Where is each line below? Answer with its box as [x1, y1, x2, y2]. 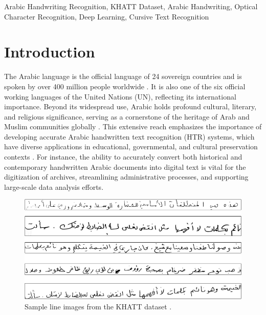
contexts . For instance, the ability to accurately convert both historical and [4, 151, 242, 162]
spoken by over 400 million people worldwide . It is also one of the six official [4, 81, 246, 91]
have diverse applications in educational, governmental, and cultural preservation [4, 141, 258, 152]
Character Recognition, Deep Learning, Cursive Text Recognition [4, 11, 209, 22]
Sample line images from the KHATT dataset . [25, 301, 172, 311]
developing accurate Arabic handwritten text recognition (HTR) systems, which [4, 131, 255, 142]
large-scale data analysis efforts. [4, 181, 104, 192]
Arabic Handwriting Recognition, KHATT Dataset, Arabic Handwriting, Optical [4, 1, 258, 11]
